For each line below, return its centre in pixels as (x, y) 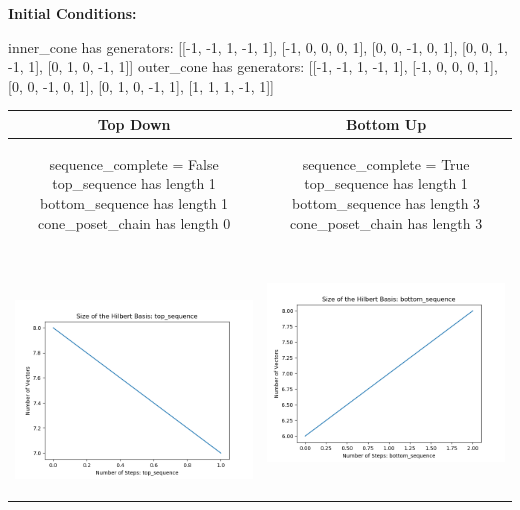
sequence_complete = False (134, 163)
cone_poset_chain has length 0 (134, 222)
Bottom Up (386, 123)
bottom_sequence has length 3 (386, 202)
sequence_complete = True (386, 163)
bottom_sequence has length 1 (134, 202)
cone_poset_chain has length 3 (386, 222)
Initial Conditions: (72, 13)
